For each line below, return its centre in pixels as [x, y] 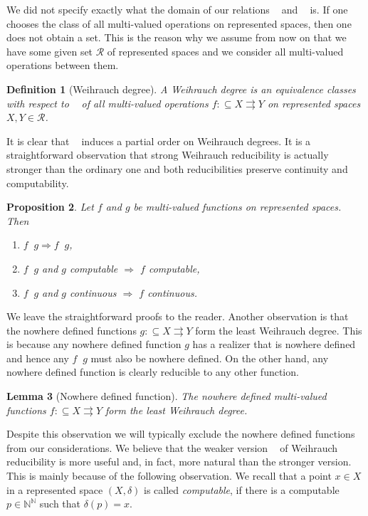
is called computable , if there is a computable [242, 489]
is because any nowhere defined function [94, 344]
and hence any [38, 358]
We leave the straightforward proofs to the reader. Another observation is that [178, 316]
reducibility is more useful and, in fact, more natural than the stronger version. [179, 462]
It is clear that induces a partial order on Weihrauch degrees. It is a [159, 141]
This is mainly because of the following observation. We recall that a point [169, 476]
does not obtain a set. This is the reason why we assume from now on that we [177, 37]
